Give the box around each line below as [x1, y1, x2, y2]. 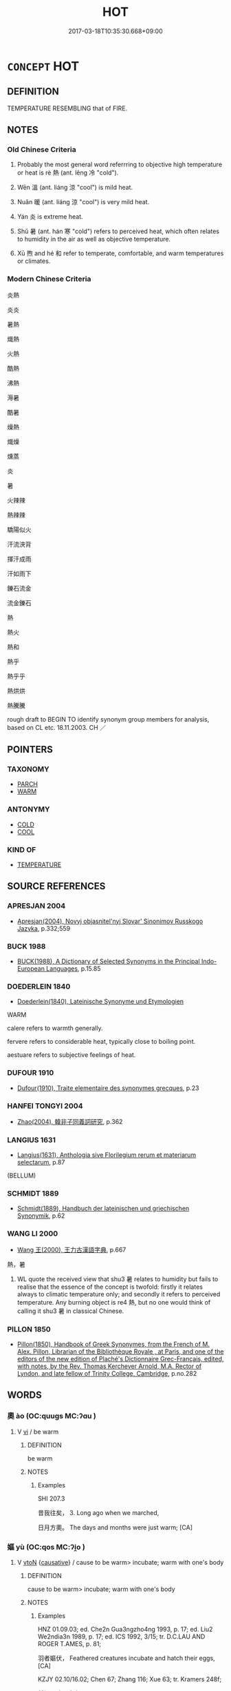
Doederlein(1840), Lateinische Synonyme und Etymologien [16, 998, 184, 1006]
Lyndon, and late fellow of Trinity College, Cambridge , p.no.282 [16, 1369, 197, 1378]
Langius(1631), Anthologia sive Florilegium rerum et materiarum [16, 1151, 197, 1159]
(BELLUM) [7, 1171, 36, 1180]
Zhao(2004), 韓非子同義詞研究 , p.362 [16, 1117, 123, 1125]
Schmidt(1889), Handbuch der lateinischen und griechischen [16, 1205, 190, 1213]
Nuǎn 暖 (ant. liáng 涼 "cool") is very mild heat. [16, 198, 150, 206]
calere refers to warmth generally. [7, 1024, 103, 1032]
